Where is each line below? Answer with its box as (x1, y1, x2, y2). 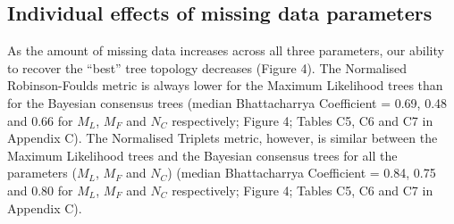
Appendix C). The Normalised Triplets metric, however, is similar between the (7, 129, 438, 147)
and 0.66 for (7, 111, 73, 129)
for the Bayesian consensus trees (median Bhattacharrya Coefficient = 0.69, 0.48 (7, 93, 448, 112)
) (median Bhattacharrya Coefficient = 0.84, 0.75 (167, 163, 436, 182)
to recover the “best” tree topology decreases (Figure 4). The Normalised (7, 58, 408, 77)
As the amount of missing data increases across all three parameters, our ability (7, 41, 444, 60)
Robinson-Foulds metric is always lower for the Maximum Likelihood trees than (7, 76, 443, 95)
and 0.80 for (7, 180, 73, 199)
